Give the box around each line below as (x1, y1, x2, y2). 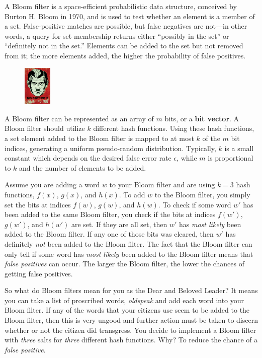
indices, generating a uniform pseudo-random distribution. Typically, (5, 142, 216, 153)
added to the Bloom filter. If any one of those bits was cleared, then (5, 229, 214, 239)
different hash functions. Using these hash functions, (93, 123, 254, 133)
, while (177, 153, 197, 163)
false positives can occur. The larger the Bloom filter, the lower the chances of (5, 258, 244, 269)
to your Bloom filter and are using (109, 179, 215, 190)
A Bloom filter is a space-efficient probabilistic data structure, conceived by (5, 1, 237, 11)
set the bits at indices (5, 199, 71, 209)
